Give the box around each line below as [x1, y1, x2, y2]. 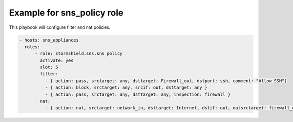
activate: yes [40, 57, 74, 63]
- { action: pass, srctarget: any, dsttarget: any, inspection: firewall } [44, 91, 230, 97]
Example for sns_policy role [9, 7, 124, 18]
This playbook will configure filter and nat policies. [9, 24, 111, 30]
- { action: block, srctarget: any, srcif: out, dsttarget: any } [44, 85, 208, 90]
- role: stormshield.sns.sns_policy [35, 51, 123, 56]
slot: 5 [40, 65, 59, 70]
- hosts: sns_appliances [19, 37, 79, 43]
